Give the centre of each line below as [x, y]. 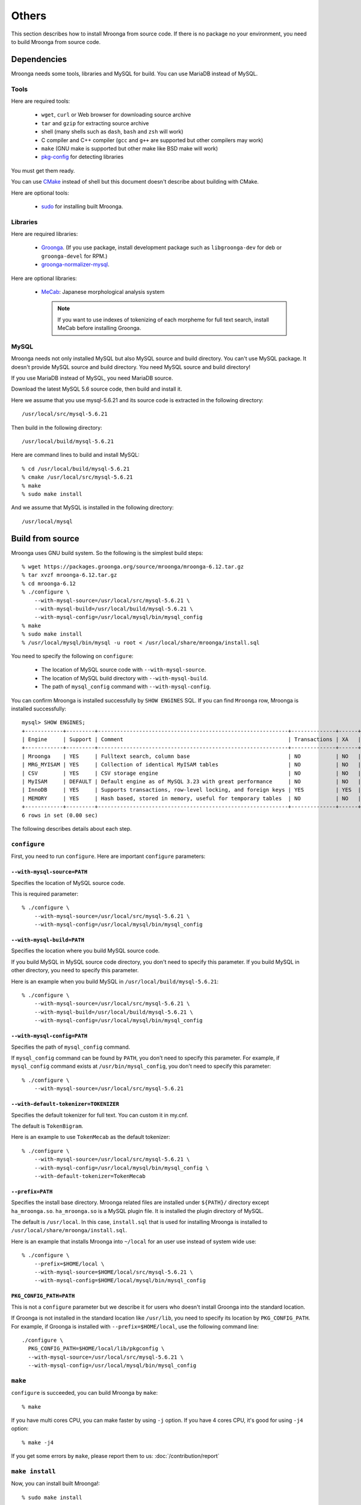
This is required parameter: [45, 893]
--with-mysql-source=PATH [49, 872]
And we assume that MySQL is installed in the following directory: [92, 507]
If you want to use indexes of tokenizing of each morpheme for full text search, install [163, 320]
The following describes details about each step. [72, 829]
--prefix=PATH [32, 1191]
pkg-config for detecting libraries [82, 157]
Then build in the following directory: [57, 427]
